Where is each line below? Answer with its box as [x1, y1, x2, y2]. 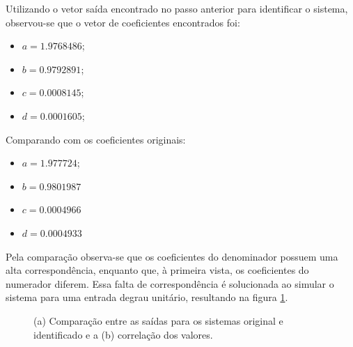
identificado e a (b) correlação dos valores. [33, 327, 213, 341]
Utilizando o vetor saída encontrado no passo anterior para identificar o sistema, [6, 1, 348, 15]
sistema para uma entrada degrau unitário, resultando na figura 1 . [6, 290, 288, 304]
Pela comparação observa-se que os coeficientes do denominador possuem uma [6, 249, 338, 263]
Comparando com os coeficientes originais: [6, 132, 186, 146]
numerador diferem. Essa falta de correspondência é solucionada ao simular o [6, 276, 334, 291]
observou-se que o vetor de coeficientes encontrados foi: [6, 15, 240, 29]
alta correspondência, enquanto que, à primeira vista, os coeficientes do [6, 263, 309, 277]
